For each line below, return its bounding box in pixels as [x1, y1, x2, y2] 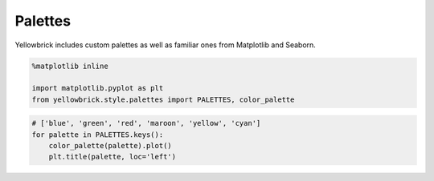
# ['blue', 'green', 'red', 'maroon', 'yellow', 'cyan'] [31, 119, 261, 128]
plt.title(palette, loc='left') [48, 152, 177, 162]
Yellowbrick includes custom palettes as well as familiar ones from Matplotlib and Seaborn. [14, 40, 317, 50]
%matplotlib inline [31, 61, 108, 70]
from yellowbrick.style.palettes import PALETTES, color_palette [31, 95, 295, 104]
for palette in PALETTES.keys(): [31, 130, 164, 139]
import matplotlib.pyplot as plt [31, 84, 164, 93]
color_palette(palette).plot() [48, 141, 172, 151]
